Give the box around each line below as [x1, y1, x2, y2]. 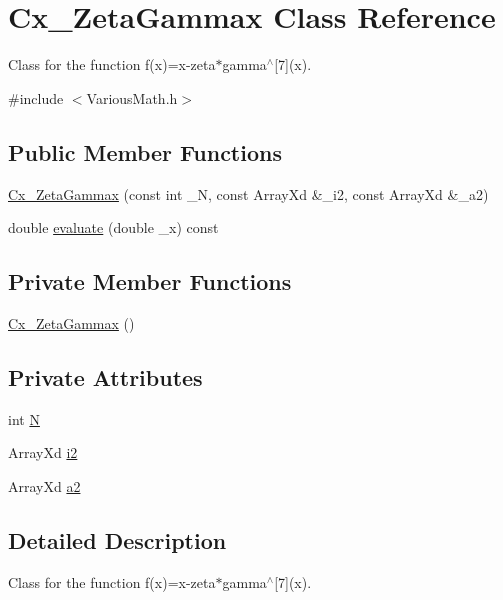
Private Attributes [8, 361, 203, 392]
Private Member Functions [8, 266, 292, 297]
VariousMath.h [86, 87, 178, 108]
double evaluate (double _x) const [8, 217, 219, 238]
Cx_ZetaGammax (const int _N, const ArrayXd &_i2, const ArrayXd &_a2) [8, 183, 489, 204]
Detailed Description [8, 524, 227, 555]
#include [8, 87, 64, 108]
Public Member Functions [8, 136, 282, 167]
